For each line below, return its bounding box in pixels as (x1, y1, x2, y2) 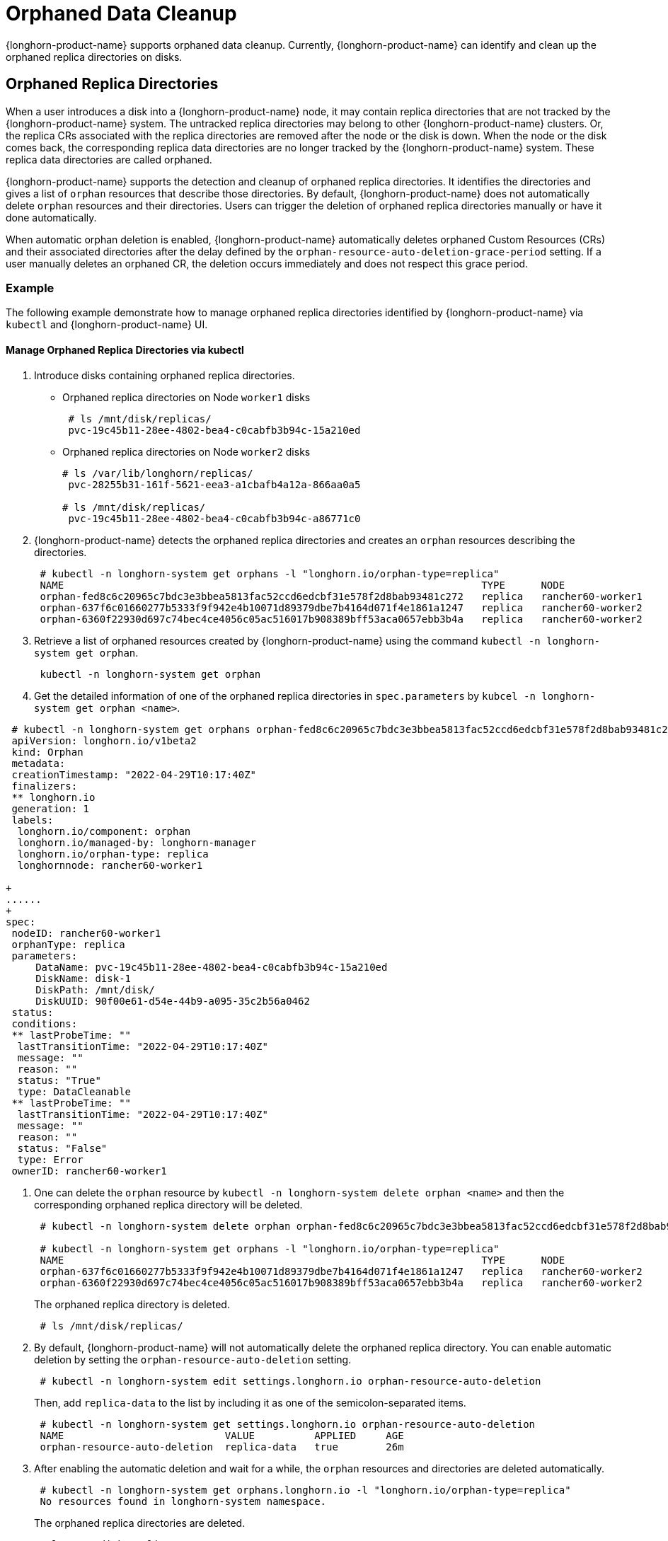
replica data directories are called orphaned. (6, 153, 212, 166)
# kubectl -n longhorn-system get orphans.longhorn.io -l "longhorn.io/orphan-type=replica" (40, 1484, 571, 1496)
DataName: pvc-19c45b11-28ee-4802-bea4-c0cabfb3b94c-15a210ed (35, 961, 388, 973)
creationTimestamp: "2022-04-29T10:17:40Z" (11, 768, 257, 780)
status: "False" (17, 1142, 108, 1154)
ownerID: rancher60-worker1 (11, 1165, 167, 1177)
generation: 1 (11, 802, 90, 814)
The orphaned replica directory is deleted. (34, 1298, 230, 1310)
